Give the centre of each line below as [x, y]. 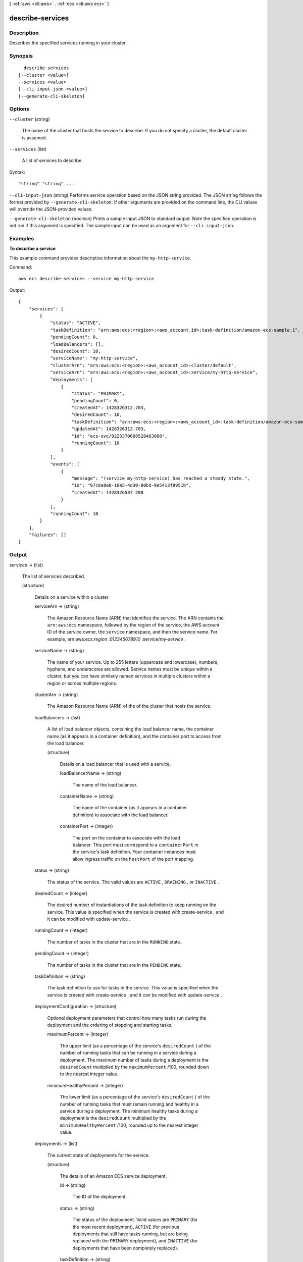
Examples [22, 238]
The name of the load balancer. [105, 784]
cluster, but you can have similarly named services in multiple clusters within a [129, 676]
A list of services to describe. [53, 161]
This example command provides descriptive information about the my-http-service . [100, 258]
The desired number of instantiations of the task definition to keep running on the [132, 905]
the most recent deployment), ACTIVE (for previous [126, 1227]
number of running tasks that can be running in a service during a [128, 1053]
